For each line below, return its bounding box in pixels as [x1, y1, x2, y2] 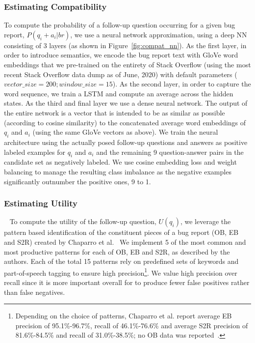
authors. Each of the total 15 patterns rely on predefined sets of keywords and [4, 256, 239, 266]
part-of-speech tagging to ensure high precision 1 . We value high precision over [4, 266, 237, 278]
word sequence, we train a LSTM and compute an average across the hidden [4, 88, 233, 98]
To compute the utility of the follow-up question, [9, 216, 156, 227]
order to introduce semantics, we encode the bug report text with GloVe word [4, 50, 238, 60]
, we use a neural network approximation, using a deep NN [70, 29, 247, 39]
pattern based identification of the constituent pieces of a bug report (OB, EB [4, 227, 239, 237]
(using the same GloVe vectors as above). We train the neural [32, 127, 218, 137]
